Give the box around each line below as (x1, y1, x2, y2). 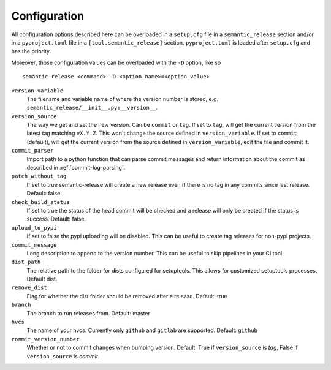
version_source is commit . (26, 352, 100, 360)
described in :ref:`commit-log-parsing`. (26, 164, 126, 172)
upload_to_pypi (11, 224, 58, 231)
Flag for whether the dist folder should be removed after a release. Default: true (26, 292, 227, 300)
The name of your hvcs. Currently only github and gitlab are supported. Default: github (26, 327, 257, 334)
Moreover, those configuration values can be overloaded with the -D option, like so (11, 59, 221, 66)
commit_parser (11, 147, 54, 154)
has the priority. (11, 48, 51, 55)
